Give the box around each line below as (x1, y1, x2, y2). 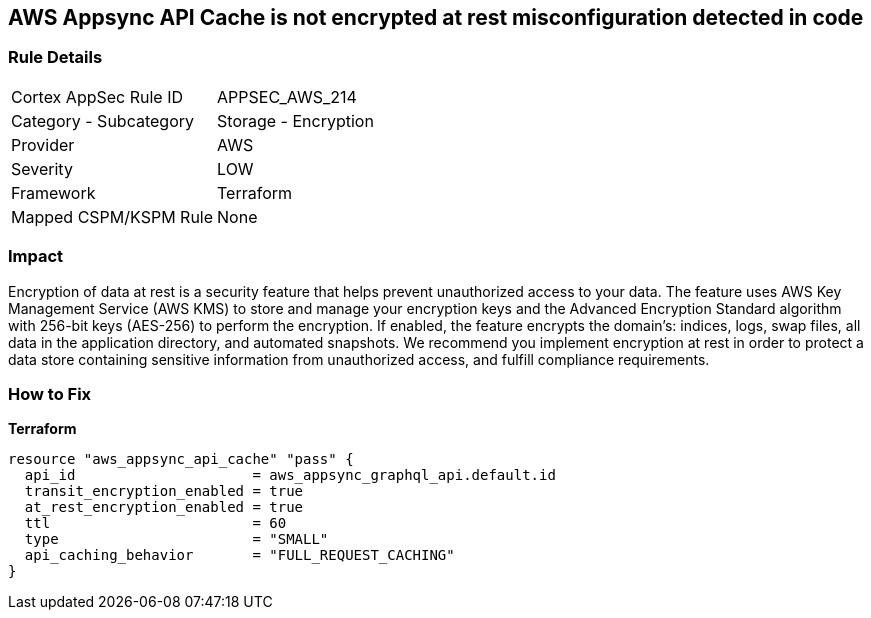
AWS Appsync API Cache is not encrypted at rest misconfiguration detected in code (8, 5, 864, 30)
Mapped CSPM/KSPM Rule (11, 206, 214, 227)
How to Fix (8, 383, 92, 404)
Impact (8, 246, 64, 267)
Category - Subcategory (11, 110, 194, 131)
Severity (11, 158, 73, 179)
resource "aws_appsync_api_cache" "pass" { (8, 451, 354, 468)
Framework (11, 182, 96, 203)
